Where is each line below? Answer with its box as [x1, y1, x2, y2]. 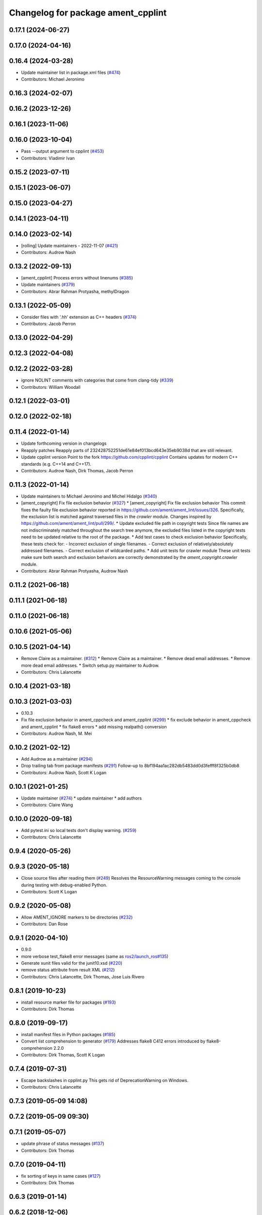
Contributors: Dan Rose [21, 921, 68, 927]
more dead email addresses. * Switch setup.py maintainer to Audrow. [21, 662, 160, 668]
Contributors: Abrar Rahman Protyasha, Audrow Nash [21, 568, 129, 574]
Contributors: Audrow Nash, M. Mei [21, 730, 92, 736]
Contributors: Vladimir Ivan [21, 155, 75, 161]
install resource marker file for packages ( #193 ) [21, 999, 116, 1005]
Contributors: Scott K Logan [21, 889, 77, 895]
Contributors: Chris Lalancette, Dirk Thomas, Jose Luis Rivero [21, 973, 145, 979]
